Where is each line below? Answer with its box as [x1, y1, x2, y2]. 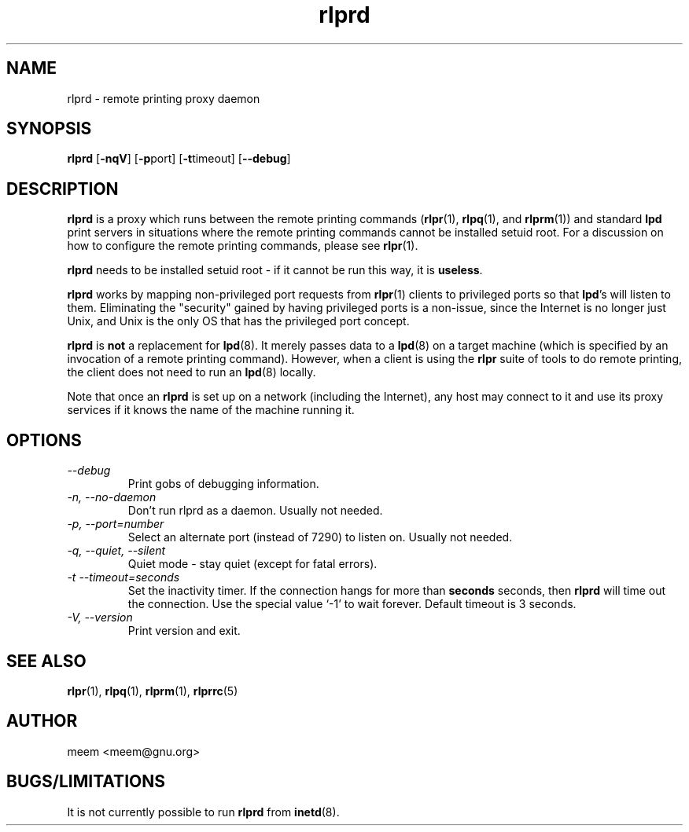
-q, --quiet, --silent [67, 544, 166, 558]
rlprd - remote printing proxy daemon [67, 91, 260, 105]
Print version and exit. [127, 624, 241, 638]
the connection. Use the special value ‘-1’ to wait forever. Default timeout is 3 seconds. [127, 597, 577, 611]
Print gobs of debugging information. [127, 477, 319, 491]
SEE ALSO [6, 651, 87, 671]
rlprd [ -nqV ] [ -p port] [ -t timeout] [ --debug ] [67, 152, 291, 166]
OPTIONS [6, 430, 82, 450]
